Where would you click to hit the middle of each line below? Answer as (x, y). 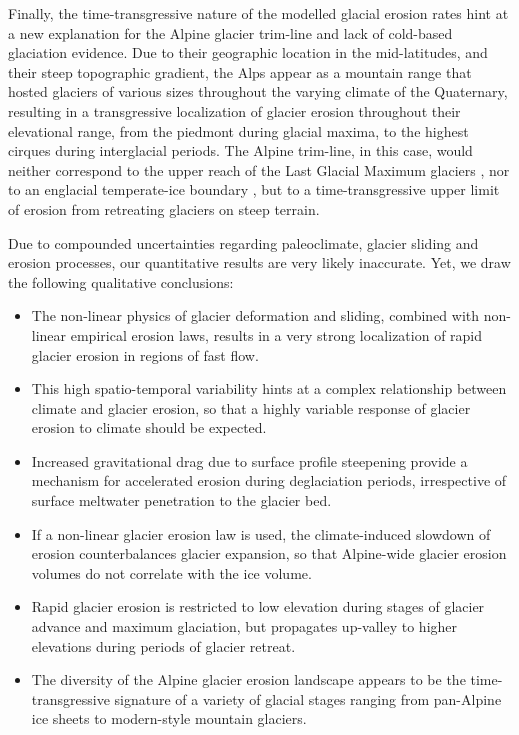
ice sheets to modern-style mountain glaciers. (169, 718)
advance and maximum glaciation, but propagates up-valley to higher (244, 626)
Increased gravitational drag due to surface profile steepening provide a (249, 460)
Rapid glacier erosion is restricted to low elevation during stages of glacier (258, 606)
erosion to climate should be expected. (149, 427)
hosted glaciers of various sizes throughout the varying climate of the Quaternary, (258, 91)
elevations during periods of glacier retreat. (163, 645)
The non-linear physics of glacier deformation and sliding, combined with (255, 315)
